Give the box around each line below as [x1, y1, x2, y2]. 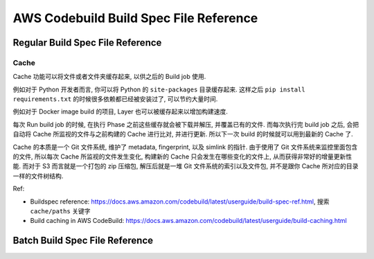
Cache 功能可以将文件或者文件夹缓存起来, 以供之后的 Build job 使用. [12, 73, 206, 81]
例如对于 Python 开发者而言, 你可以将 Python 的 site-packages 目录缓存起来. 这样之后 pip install [12, 85, 305, 93]
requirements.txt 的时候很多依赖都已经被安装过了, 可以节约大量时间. [12, 95, 218, 103]
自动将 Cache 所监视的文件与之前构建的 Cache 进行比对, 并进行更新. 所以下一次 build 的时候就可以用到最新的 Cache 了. [12, 130, 353, 139]
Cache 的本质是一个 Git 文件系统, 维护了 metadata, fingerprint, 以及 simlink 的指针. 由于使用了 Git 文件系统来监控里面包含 [12, 143, 358, 151]
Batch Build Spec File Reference [12, 235, 154, 247]
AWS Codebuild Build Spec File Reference [12, 10, 258, 26]
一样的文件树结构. [12, 172, 64, 180]
